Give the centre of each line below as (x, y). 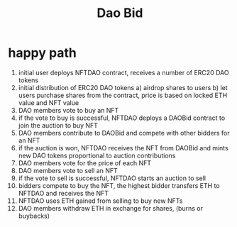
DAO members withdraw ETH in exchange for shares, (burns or (110, 208)
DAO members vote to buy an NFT (68, 110)
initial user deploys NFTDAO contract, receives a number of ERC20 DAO (123, 72)
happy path (42, 53)
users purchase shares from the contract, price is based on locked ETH (123, 95)
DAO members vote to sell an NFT (68, 170)
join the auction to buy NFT (58, 125)
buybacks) (34, 216)
